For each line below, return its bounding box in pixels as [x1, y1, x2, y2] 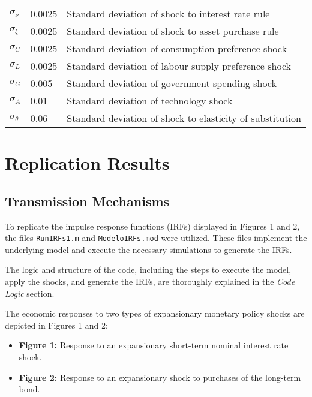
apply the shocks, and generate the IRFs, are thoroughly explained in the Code [5, 275, 295, 288]
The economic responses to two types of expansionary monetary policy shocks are [5, 307, 305, 320]
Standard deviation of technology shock [67, 94, 233, 107]
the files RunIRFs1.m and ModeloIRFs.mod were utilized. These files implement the [5, 231, 307, 244]
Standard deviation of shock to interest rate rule [67, 7, 270, 20]
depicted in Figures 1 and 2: [5, 318, 108, 331]
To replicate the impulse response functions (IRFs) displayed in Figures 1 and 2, [5, 219, 300, 232]
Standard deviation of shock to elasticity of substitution [67, 111, 301, 125]
